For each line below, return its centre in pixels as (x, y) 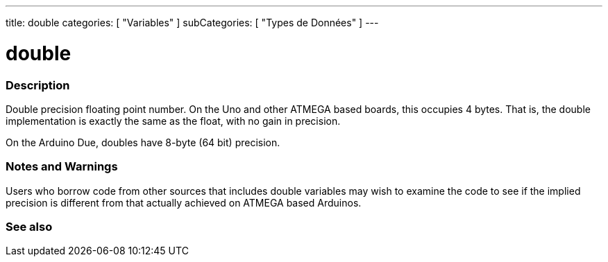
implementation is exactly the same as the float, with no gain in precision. (173, 121)
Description (38, 85)
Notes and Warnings (62, 167)
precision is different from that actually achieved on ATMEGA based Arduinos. (184, 202)
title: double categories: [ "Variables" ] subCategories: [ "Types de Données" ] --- (192, 23)
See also (29, 227)
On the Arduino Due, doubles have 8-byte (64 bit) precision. (143, 142)
